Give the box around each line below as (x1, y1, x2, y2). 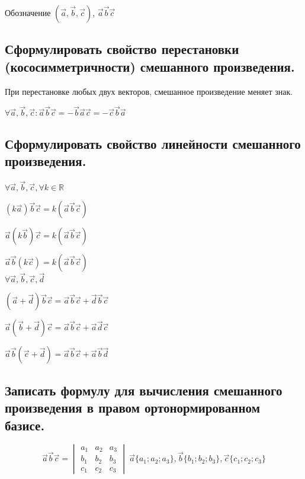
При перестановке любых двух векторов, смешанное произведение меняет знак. (5, 85, 293, 97)
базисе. (5, 416, 45, 434)
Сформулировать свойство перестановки (5, 40, 239, 58)
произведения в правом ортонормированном (5, 398, 260, 417)
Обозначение (5, 7, 51, 18)
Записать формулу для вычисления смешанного (5, 381, 282, 399)
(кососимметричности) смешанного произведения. (5, 57, 295, 75)
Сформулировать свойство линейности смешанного (5, 134, 301, 152)
